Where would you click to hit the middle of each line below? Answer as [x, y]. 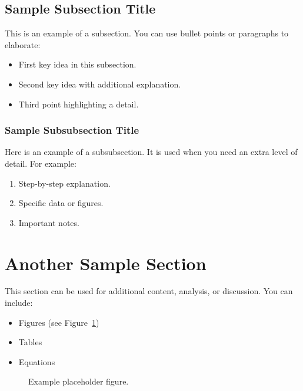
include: [19, 303]
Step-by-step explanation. [64, 183]
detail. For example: [41, 163]
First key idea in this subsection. [77, 64]
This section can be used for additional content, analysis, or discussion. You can [149, 291]
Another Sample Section [106, 263]
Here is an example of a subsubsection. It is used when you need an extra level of [151, 152]
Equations [37, 361]
